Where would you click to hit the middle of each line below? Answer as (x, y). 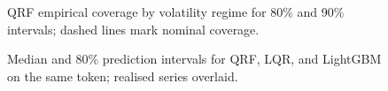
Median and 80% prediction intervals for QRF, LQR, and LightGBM (194, 59)
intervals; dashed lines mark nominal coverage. (133, 29)
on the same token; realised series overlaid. (123, 76)
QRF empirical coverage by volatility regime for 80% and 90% (176, 11)
